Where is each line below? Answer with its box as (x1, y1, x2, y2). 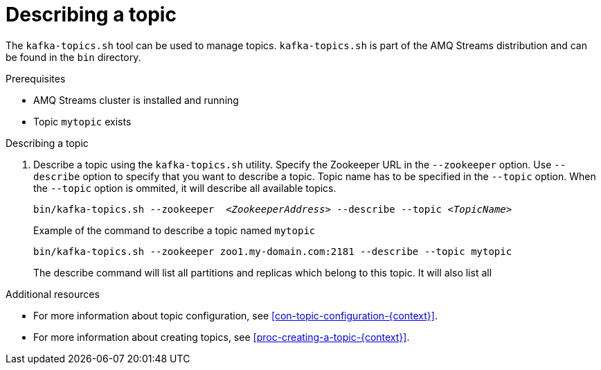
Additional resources (6, 288, 100, 300)
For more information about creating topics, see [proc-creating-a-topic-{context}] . (33, 331, 410, 343)
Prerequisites (6, 72, 66, 85)
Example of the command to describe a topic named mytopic (33, 224, 316, 236)
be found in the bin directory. (6, 51, 141, 63)
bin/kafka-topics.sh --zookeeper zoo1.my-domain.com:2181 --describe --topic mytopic (33, 245, 512, 257)
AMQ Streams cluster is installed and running (33, 94, 239, 106)
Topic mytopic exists (33, 115, 132, 127)
